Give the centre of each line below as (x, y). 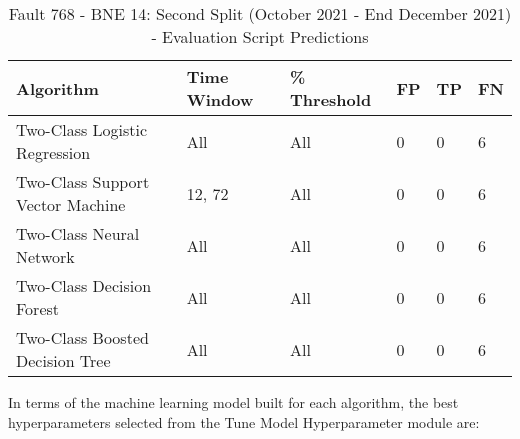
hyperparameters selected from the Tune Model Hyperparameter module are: (244, 421)
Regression (53, 152)
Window (220, 99)
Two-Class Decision (84, 285)
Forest (38, 308)
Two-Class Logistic (82, 129)
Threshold (331, 99)
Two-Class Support (83, 181)
